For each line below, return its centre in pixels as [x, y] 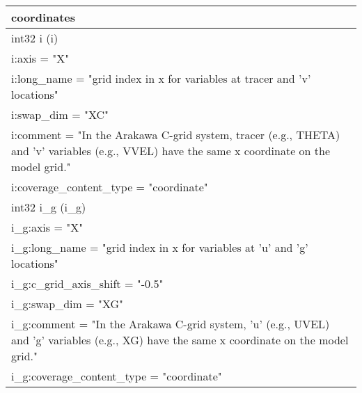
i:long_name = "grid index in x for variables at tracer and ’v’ [161, 78]
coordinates [44, 17]
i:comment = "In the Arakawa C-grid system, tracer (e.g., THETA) [176, 135]
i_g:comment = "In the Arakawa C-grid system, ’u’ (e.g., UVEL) [171, 324]
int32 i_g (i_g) [49, 207]
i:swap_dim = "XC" [60, 114]
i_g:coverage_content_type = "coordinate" [117, 376]
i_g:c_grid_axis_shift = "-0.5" [87, 283]
